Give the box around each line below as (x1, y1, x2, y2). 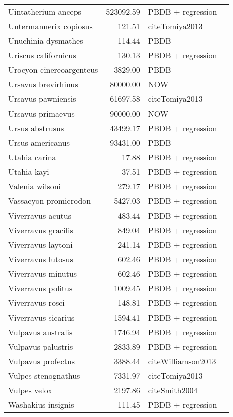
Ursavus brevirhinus (8, 78, 78, 90)
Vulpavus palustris (8, 341, 73, 352)
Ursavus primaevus (8, 108, 75, 119)
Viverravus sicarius (8, 311, 75, 323)
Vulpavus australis (8, 326, 73, 338)
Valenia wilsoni (8, 180, 61, 192)
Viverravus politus (8, 282, 73, 294)
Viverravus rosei (8, 297, 65, 308)
